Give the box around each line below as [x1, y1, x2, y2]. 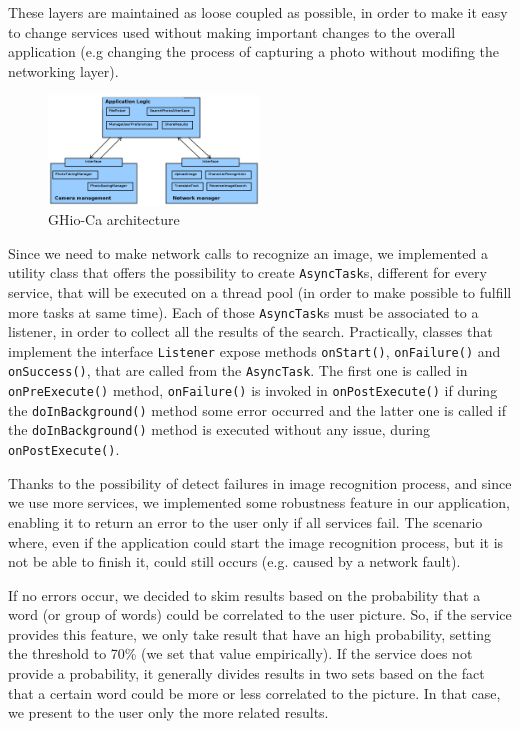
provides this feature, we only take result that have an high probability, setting [8, 623, 492, 644]
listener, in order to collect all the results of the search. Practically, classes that [8, 321, 493, 342]
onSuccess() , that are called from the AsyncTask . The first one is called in [8, 360, 468, 381]
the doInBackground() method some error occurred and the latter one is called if [8, 399, 506, 420]
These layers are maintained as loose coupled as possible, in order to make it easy [8, 2, 508, 22]
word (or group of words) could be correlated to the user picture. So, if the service [8, 604, 512, 625]
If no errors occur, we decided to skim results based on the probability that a [8, 584, 481, 605]
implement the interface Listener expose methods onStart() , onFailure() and [8, 340, 501, 361]
